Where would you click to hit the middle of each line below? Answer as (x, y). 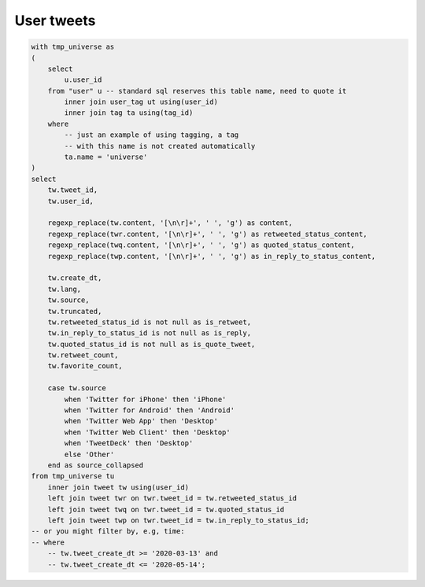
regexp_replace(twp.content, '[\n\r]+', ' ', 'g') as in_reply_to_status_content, (212, 256)
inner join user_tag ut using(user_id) (141, 102)
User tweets (55, 20)
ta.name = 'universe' (106, 157)
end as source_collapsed (96, 465)
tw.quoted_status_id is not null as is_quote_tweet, (152, 344)
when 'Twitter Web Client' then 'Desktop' (148, 432)
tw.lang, (65, 289)
